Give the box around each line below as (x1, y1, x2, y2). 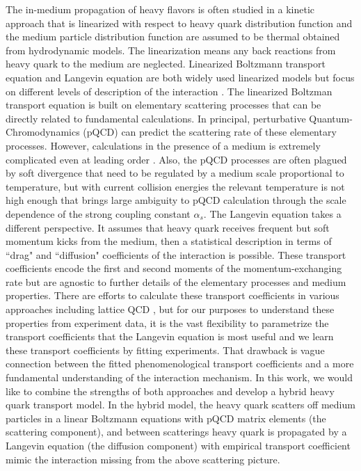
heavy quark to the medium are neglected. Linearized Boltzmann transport (6, 56, 326, 71)
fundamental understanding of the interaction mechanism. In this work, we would (6, 370, 353, 385)
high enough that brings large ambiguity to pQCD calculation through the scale (6, 193, 346, 207)
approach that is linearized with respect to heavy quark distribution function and (6, 15, 353, 30)
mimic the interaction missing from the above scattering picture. (6, 452, 280, 466)
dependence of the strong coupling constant (6, 206, 191, 221)
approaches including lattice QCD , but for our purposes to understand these (6, 302, 335, 317)
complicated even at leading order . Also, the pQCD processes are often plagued (6, 152, 347, 166)
